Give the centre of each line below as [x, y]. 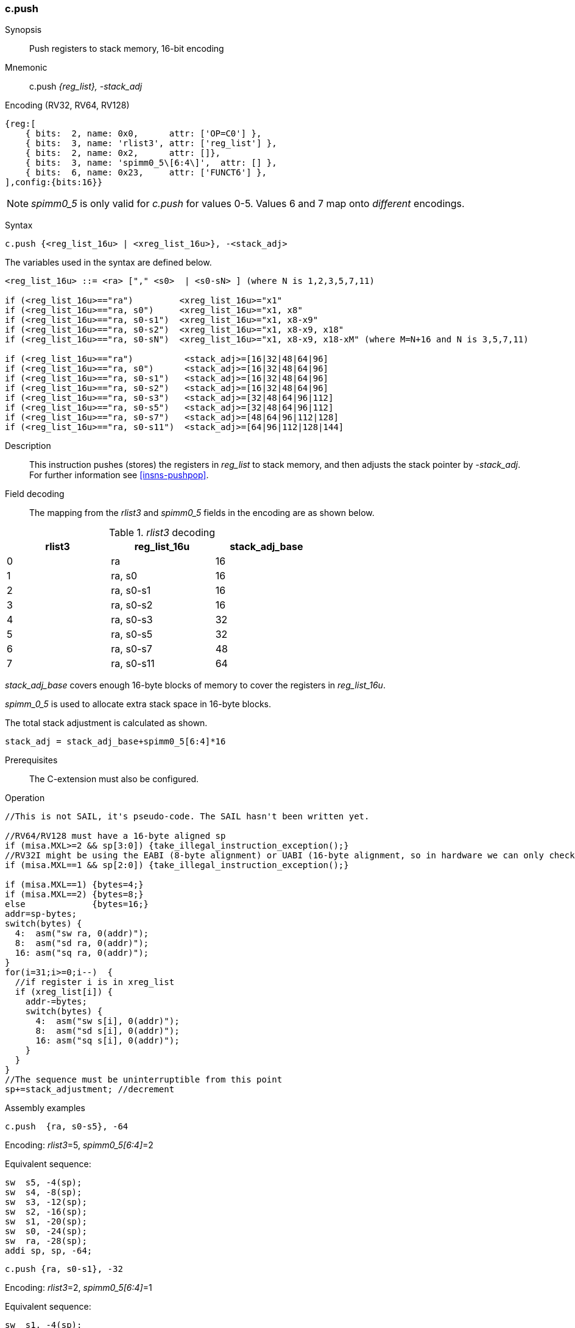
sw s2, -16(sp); [46, 1212]
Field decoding [35, 494]
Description [28, 446]
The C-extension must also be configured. [114, 779]
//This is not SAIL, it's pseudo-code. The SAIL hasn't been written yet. [187, 817]
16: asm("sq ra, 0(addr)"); [82, 953]
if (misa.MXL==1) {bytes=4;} [74, 885]
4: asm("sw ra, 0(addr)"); [82, 934]
